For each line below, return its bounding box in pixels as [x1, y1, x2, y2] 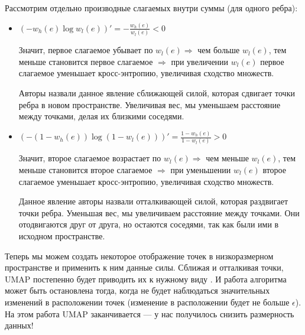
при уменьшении [170, 164, 231, 175]
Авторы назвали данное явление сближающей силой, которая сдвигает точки [18, 87, 295, 99]
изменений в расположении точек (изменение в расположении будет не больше [5, 295, 290, 308]
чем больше [197, 44, 240, 56]
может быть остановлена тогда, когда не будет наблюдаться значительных [5, 284, 270, 297]
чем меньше [206, 152, 249, 164]
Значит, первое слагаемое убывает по [18, 44, 153, 56]
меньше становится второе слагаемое [18, 164, 152, 175]
